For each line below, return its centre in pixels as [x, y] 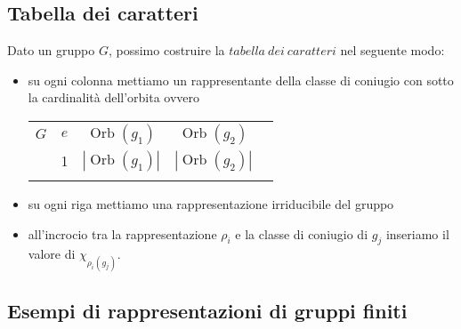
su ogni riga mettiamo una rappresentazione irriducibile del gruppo [211, 203]
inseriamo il [417, 233]
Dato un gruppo [51, 50]
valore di [52, 254]
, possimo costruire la [166, 50]
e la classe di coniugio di [302, 233]
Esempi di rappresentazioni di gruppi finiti [207, 310]
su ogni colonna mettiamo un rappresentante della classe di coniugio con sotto [241, 80]
